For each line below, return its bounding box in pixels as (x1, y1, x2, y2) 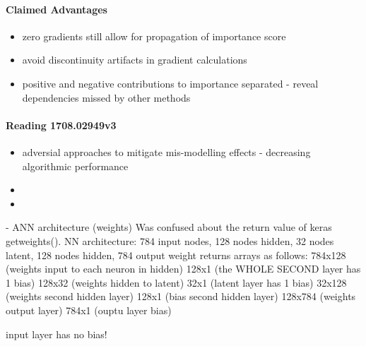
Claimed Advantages (6, 1, 107, 16)
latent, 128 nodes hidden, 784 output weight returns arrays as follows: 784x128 (6, 247, 346, 262)
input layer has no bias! (6, 326, 107, 341)
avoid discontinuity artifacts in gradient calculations (22, 52, 247, 67)
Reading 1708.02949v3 (6, 117, 117, 132)
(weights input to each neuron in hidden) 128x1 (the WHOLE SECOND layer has (6, 261, 361, 276)
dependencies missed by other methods (22, 90, 191, 105)
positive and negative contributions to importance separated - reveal (22, 76, 319, 90)
